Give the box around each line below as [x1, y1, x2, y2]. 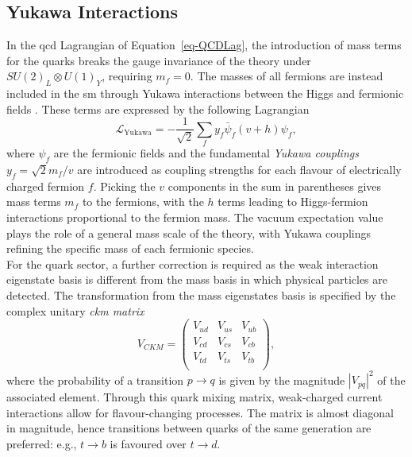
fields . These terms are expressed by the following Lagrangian [6, 100, 310, 117]
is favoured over [110, 435, 187, 451]
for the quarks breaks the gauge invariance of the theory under [6, 52, 311, 68]
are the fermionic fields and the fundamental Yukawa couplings [53, 145, 359, 161]
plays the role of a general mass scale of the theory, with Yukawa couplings [6, 224, 371, 241]
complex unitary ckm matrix [6, 302, 144, 319]
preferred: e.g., [6, 435, 77, 451]
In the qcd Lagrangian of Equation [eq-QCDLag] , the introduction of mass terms [6, 37, 402, 53]
